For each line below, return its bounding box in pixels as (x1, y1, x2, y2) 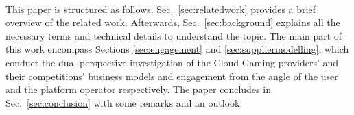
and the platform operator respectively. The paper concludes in (5, 82, 271, 97)
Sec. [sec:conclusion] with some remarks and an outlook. (5, 95, 243, 110)
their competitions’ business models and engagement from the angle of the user (5, 68, 338, 83)
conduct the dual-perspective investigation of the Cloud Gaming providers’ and (5, 55, 339, 69)
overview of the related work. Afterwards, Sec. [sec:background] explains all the (5, 15, 340, 29)
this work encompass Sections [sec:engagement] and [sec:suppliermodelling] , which (5, 42, 349, 56)
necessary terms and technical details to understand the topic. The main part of (5, 28, 342, 42)
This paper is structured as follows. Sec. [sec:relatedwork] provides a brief (5, 1, 316, 16)
